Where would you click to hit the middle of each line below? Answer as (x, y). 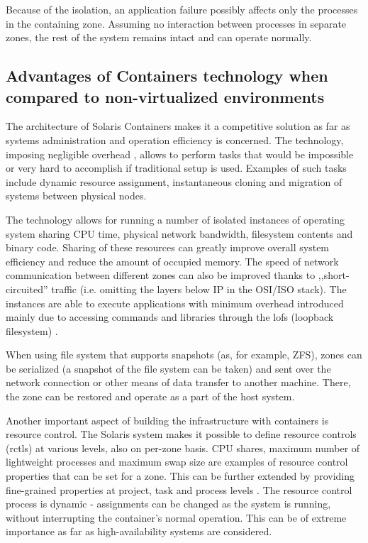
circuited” (27, 289)
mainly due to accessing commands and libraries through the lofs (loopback (170, 317)
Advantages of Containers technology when (167, 76)
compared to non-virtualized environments (165, 96)
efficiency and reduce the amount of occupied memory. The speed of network (172, 261)
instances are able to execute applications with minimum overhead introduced (175, 303)
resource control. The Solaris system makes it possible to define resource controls (181, 434)
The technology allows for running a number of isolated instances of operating (175, 219)
